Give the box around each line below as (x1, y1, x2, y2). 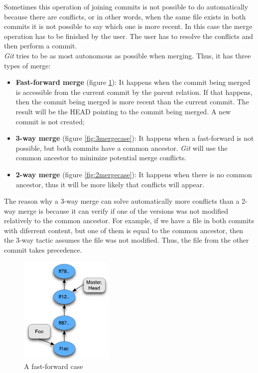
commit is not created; (15, 116, 85, 126)
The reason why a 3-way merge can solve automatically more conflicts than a (4, 196, 240, 206)
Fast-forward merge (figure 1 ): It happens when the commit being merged (15, 77, 251, 87)
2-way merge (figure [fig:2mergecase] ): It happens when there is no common (15, 169, 252, 179)
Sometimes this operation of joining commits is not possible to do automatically (4, 1, 249, 11)
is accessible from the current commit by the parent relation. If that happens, (15, 86, 253, 97)
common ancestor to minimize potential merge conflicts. (15, 152, 187, 163)
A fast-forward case (24, 361, 83, 372)
